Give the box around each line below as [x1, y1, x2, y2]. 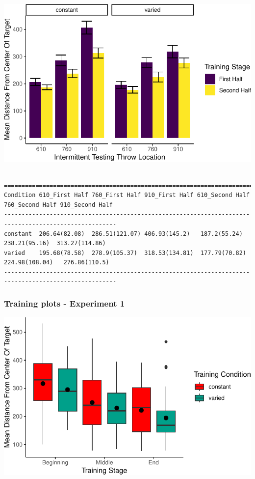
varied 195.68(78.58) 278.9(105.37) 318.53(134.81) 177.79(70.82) [4, 249, 246, 256]
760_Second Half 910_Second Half [4, 201, 113, 208]
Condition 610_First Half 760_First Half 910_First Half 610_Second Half [4, 192, 250, 199]
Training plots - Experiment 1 [4, 297, 125, 309]
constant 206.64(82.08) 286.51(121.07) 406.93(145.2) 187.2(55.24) [4, 230, 243, 237]
